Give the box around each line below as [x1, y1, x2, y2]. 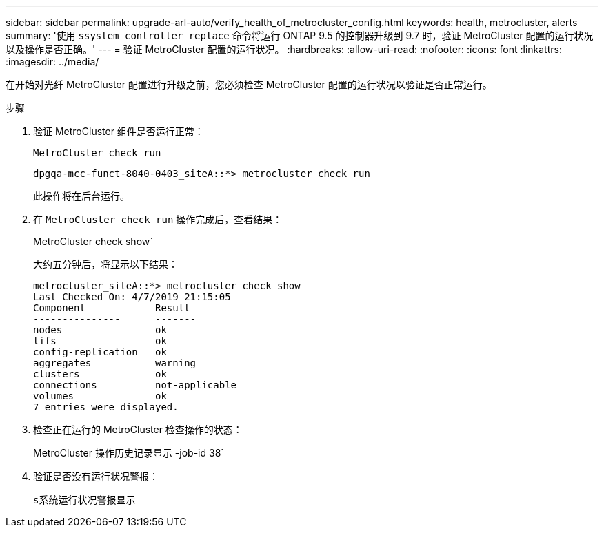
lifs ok [33, 335, 167, 346]
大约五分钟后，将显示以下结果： [33, 258, 178, 270]
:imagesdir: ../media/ [6, 56, 99, 67]
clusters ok [33, 368, 167, 379]
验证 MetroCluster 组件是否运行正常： [33, 125, 204, 137]
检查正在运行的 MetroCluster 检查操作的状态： [33, 424, 243, 435]
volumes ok [33, 390, 167, 401]
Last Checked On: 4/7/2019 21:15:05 [33, 291, 231, 302]
